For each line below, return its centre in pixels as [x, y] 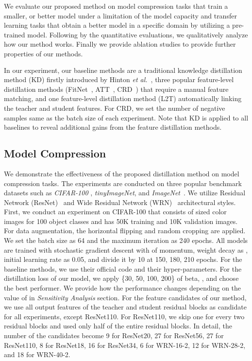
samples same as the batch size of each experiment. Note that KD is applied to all [126, 117]
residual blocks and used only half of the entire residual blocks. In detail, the [118, 326]
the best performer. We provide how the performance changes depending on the [123, 288]
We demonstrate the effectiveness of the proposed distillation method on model [122, 173]
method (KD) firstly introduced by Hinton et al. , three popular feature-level [119, 79]
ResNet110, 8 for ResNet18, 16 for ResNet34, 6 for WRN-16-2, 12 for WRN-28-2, [125, 345]
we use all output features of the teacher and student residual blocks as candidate [125, 307]
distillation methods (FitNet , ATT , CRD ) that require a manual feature [116, 89]
